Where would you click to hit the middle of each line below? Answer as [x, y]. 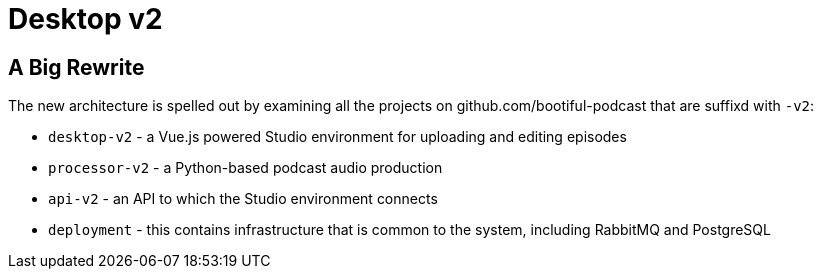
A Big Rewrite [76, 67]
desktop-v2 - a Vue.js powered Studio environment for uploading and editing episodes [337, 137]
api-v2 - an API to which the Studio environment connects [243, 199]
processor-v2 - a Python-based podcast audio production [245, 168]
